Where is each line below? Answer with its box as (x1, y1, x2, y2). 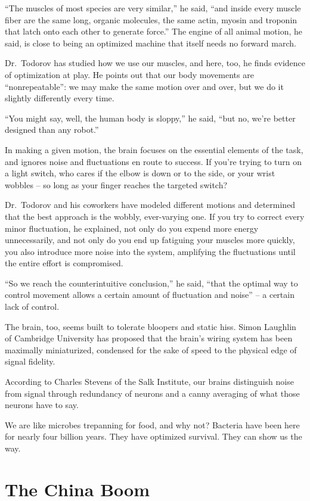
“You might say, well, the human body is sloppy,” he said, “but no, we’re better (5, 111, 296, 124)
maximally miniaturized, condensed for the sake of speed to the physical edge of (5, 343, 297, 356)
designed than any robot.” (5, 123, 99, 136)
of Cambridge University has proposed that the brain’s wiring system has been (5, 332, 293, 344)
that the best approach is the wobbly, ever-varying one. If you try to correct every (5, 210, 305, 222)
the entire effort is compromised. (5, 257, 123, 269)
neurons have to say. (5, 399, 79, 411)
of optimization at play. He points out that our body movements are (5, 68, 254, 80)
